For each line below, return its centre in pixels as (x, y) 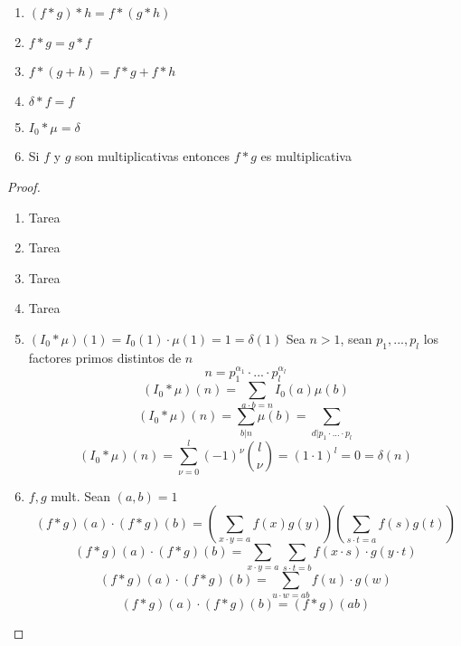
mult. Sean (80, 495)
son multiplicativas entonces (153, 156)
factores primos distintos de (105, 357)
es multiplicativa (306, 156)
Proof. (24, 187)
